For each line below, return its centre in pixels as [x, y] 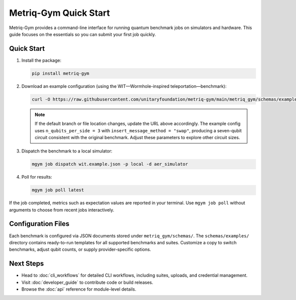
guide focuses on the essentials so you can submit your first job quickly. [83, 34]
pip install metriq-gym [61, 73]
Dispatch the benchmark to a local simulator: [67, 151]
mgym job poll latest [58, 190]
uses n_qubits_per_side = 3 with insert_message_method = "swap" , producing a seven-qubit [138, 130]
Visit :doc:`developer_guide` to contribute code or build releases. [87, 282]
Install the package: [41, 60]
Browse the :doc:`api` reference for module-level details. [79, 289]
